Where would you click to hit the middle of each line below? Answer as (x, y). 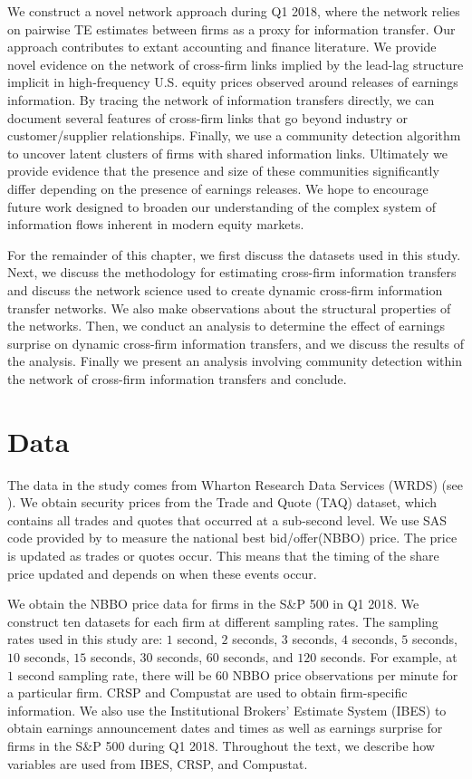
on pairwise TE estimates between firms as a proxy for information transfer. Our (231, 29)
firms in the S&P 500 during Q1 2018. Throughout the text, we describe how (221, 745)
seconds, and (258, 656)
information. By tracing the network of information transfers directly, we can (221, 99)
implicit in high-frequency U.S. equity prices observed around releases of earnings (233, 82)
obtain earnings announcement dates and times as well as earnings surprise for (225, 728)
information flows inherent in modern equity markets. (156, 224)
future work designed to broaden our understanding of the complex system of (222, 206)
